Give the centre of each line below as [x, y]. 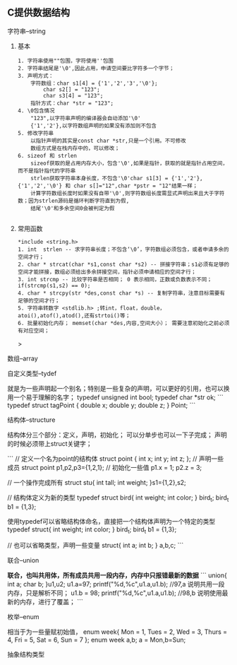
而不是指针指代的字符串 [47, 171]
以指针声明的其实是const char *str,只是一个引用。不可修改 [108, 141]
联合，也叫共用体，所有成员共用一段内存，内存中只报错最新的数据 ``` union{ [117, 575]
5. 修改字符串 [36, 133]
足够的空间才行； [38, 300]
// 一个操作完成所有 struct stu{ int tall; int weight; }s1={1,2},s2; [97, 482]
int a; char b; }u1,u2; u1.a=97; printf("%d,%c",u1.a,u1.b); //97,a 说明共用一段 [116, 584]
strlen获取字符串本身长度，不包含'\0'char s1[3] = [99, 178]
